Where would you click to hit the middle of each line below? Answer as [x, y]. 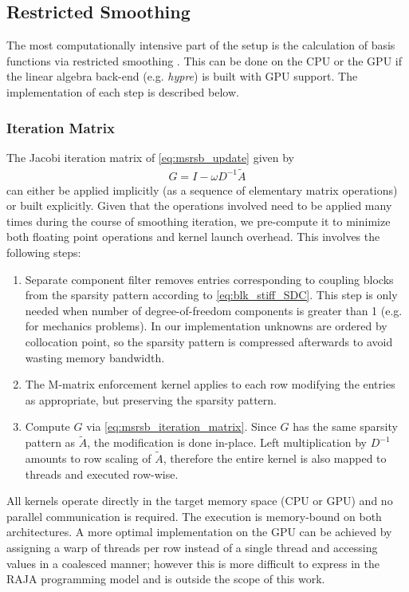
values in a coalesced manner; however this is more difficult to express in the [193, 563]
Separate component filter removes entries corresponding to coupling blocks [209, 279]
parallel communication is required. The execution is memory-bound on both [194, 516]
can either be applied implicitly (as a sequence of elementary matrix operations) [202, 189]
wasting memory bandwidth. [95, 357]
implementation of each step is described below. [123, 91]
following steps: [44, 253]
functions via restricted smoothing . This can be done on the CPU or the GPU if [204, 60]
